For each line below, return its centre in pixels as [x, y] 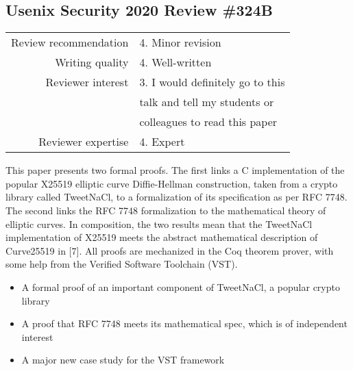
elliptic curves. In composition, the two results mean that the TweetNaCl [159, 223]
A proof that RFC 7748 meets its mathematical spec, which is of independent [184, 323]
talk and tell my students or [207, 102]
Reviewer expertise [84, 142]
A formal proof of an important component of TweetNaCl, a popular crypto [181, 286]
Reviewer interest [87, 82]
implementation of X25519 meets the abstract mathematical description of [162, 237]
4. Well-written [175, 62]
